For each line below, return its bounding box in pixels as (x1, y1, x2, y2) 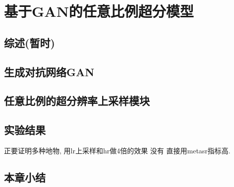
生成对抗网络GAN (4, 64, 95, 79)
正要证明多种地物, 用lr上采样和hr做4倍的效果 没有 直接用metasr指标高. (4, 145, 231, 155)
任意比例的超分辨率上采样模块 (4, 93, 150, 108)
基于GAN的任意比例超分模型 (4, 1, 194, 21)
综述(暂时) (4, 35, 55, 50)
